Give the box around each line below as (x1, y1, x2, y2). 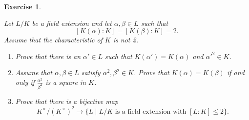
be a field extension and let (32, 18, 112, 28)
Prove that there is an (15, 51, 81, 61)
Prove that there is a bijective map (15, 96, 119, 106)
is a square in (45, 77, 86, 87)
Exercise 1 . (4, 1, 41, 11)
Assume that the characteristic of (4, 35, 103, 45)
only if (15, 77, 35, 87)
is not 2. (113, 35, 138, 45)
